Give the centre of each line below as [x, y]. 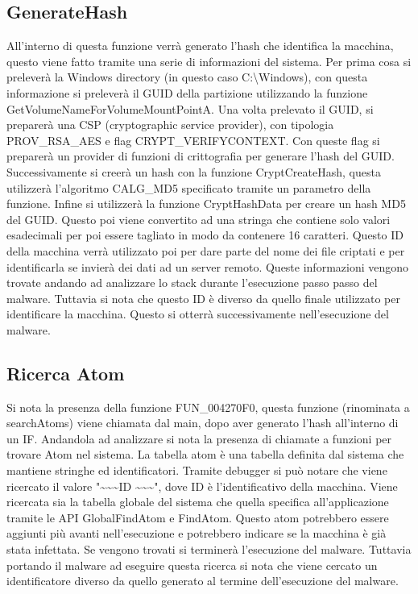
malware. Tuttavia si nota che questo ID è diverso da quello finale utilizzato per [203, 298]
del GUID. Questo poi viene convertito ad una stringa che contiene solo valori [199, 219]
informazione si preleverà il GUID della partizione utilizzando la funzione [187, 92]
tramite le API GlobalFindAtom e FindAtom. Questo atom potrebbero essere [198, 517]
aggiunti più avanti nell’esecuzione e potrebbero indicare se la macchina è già [197, 533]
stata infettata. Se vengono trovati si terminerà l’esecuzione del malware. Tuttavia [209, 549]
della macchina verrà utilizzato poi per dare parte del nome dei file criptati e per [206, 250]
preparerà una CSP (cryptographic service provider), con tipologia [170, 125]
